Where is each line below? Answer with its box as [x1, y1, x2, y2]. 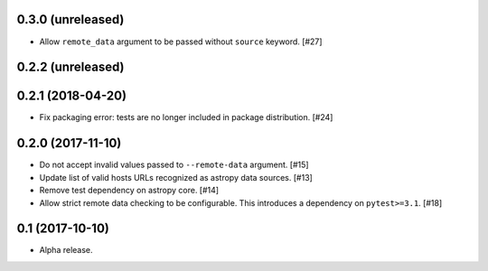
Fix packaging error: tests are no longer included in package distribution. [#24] [39, 112, 333, 123]
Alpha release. [39, 245, 94, 256]
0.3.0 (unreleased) [16, 12, 125, 27]
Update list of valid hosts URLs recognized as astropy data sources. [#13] [39, 172, 314, 182]
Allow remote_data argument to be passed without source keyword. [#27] [39, 36, 323, 47]
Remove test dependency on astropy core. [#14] [39, 185, 220, 196]
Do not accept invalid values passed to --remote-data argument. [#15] [39, 159, 309, 171]
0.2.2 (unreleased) [16, 60, 126, 75]
